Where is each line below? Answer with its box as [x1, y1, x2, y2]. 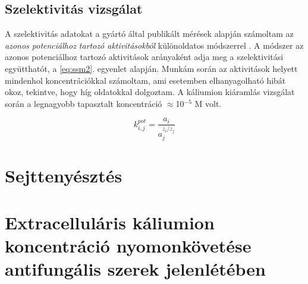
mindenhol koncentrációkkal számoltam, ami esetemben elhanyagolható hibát [5, 74, 286, 86]
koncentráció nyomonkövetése [5, 233, 252, 257]
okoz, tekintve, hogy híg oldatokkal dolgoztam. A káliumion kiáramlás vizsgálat [5, 86, 295, 98]
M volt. [194, 97, 222, 109]
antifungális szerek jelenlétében [5, 257, 266, 281]
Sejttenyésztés [5, 163, 122, 188]
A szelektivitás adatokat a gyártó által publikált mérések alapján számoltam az [5, 27, 294, 40]
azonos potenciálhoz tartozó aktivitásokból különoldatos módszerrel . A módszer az [5, 39, 304, 51]
